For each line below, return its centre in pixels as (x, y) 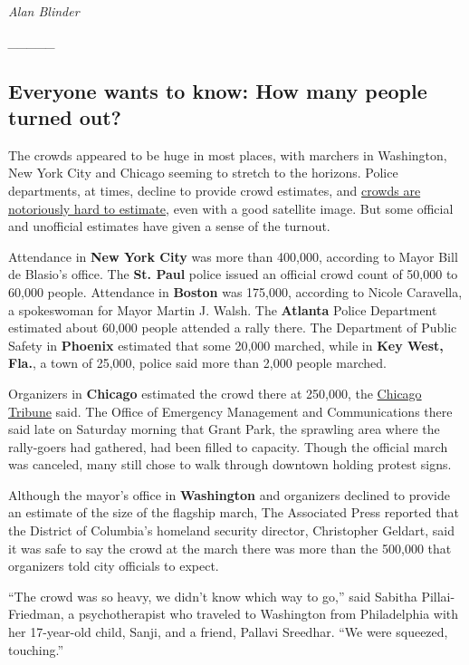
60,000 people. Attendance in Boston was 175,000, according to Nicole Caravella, (235, 291)
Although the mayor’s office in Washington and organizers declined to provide (229, 494)
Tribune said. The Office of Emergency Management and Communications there (230, 411)
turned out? (65, 116)
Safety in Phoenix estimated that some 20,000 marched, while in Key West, (226, 345)
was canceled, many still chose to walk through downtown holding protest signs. (230, 464)
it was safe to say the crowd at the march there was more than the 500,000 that (230, 548)
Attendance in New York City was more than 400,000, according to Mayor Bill (233, 256)
